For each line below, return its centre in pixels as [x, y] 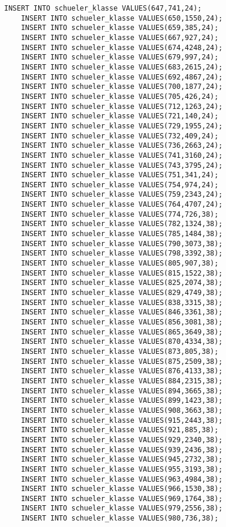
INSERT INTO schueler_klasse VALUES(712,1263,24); [122, 106]
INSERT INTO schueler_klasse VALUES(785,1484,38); [122, 234]
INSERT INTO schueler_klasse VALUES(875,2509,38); [122, 361]
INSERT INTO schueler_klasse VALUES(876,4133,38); [122, 371]
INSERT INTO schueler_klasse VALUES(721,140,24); [120, 116]
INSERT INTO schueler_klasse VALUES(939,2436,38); [122, 450]
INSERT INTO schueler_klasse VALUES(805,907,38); [120, 263]
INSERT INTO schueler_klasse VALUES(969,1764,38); [122, 498]
